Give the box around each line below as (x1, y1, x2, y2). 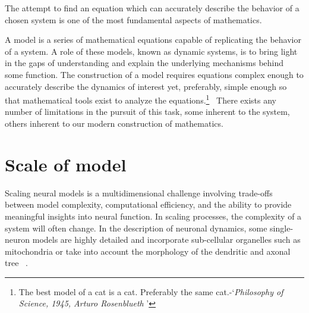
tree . (5, 256, 28, 269)
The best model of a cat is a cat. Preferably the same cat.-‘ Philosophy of (18, 285, 283, 298)
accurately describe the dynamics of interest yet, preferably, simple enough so (5, 80, 287, 92)
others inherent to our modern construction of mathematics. (5, 117, 223, 129)
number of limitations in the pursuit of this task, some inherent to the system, (5, 105, 290, 118)
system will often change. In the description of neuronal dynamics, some (5, 221, 267, 234)
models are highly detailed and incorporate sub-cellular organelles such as (32, 233, 301, 246)
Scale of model (5, 152, 127, 176)
